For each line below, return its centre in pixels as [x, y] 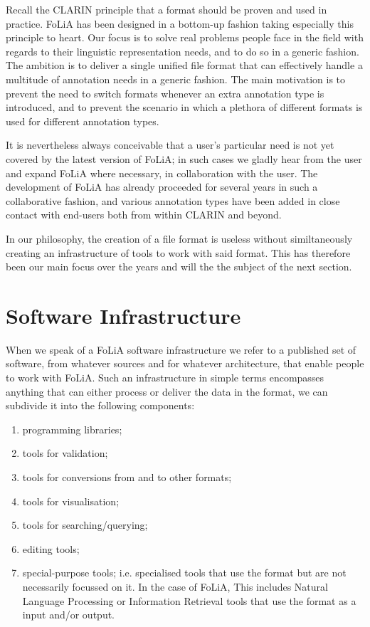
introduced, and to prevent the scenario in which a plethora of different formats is [184, 107]
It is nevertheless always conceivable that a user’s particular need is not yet [170, 145]
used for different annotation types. [83, 121]
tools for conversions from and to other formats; [127, 476]
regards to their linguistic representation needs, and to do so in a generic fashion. [183, 51]
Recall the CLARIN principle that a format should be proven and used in [166, 9]
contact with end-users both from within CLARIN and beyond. [144, 215]
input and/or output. [69, 615]
